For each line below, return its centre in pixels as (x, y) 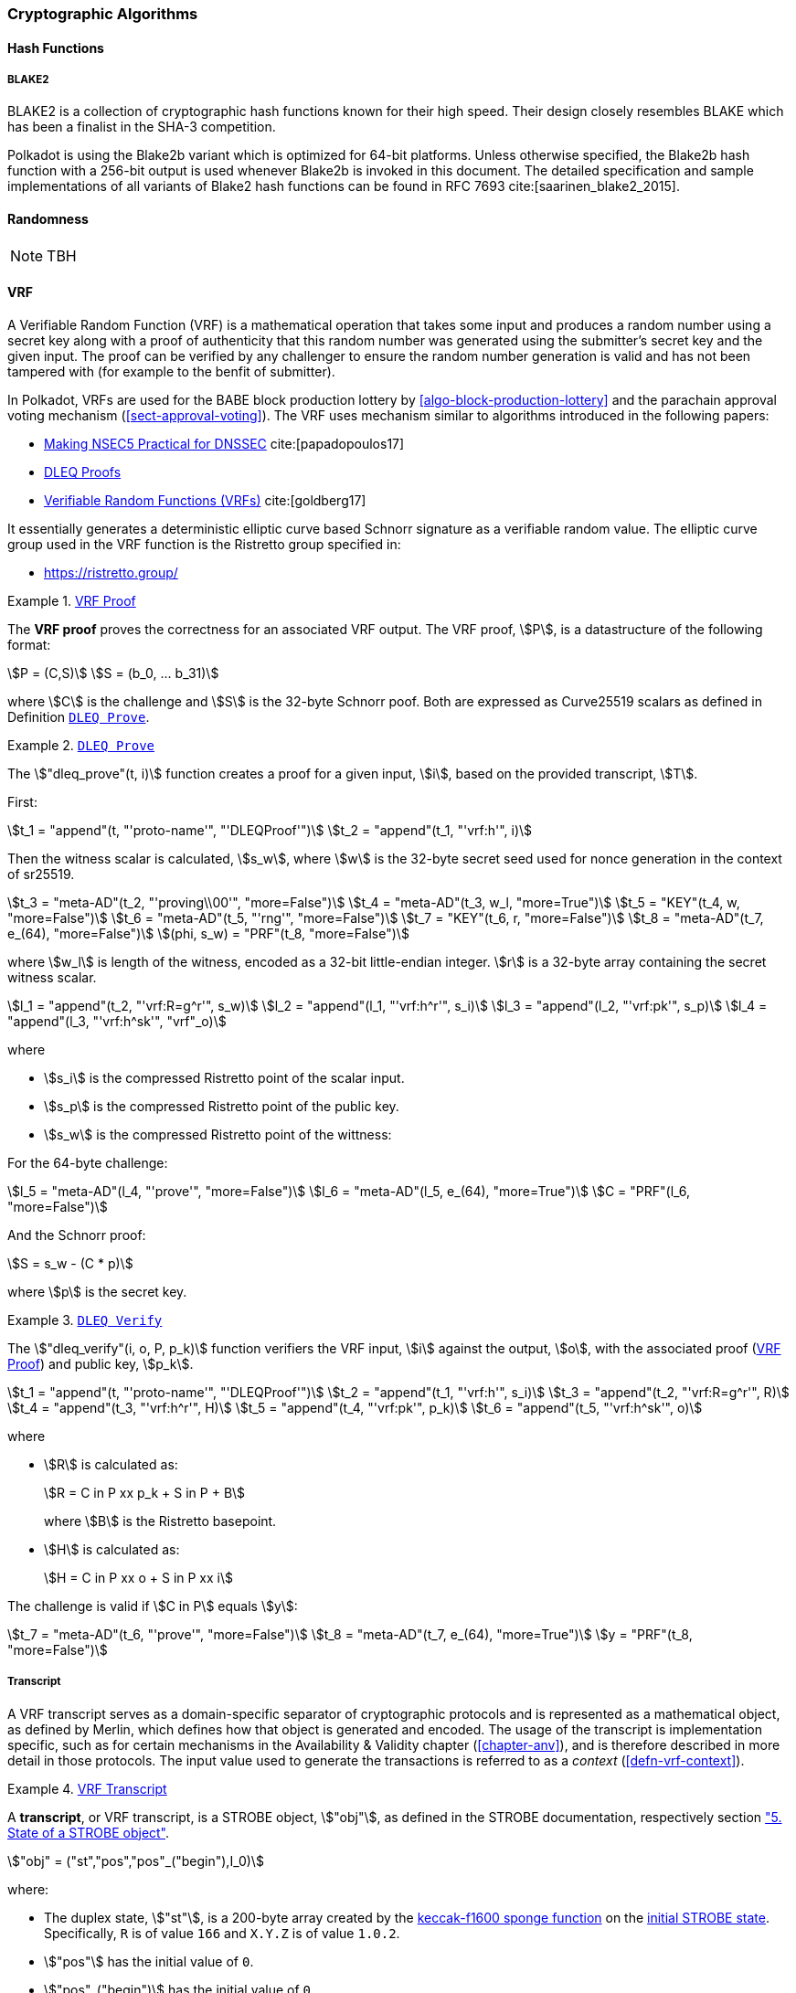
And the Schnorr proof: (77, 1235)
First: (22, 801)
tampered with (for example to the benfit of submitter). (171, 371)
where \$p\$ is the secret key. (97, 1291)
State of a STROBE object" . (89, 1832)
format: (29, 644)
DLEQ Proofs (83, 472)
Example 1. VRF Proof (72, 600)
